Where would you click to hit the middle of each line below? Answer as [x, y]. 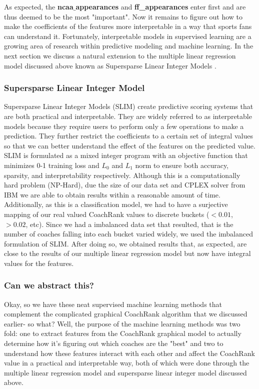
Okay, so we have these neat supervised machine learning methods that [113, 304]
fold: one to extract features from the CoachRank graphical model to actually [123, 333]
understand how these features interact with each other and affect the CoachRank [129, 353]
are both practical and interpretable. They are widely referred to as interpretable [128, 116]
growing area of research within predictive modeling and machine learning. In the [129, 46]
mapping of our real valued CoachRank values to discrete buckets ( [107, 214]
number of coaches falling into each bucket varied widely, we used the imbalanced [128, 234]
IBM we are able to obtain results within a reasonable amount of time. [112, 194]
